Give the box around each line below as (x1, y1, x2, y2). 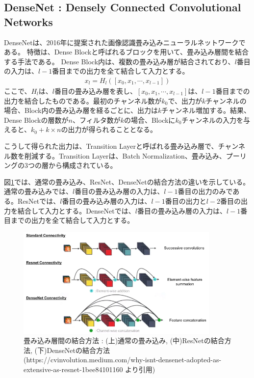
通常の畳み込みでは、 (4, 186, 73, 196)
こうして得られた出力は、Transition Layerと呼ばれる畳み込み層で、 (4, 140, 218, 151)
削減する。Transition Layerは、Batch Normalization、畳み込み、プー (24, 150, 240, 161)
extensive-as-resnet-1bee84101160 (24, 364, 123, 375)
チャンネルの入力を (181, 114, 243, 125)
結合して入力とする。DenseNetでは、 (17, 205, 135, 216)
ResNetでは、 (17, 195, 60, 206)
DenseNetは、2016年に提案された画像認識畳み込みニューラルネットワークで (4, 37, 246, 47)
